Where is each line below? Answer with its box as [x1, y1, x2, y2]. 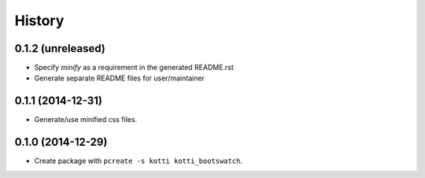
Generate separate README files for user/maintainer [34, 73, 205, 83]
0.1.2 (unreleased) [14, 42, 105, 55]
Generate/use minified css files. [34, 115, 138, 124]
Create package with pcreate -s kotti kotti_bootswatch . [34, 156, 243, 165]
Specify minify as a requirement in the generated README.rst [34, 63, 234, 72]
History [14, 12, 65, 29]
